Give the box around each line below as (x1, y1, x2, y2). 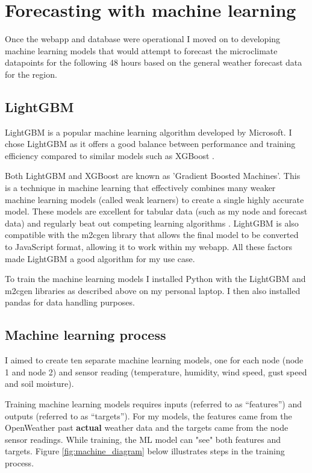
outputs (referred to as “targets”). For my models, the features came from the (5, 409, 292, 422)
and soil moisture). (5, 377, 74, 390)
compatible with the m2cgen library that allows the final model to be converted (5, 228, 299, 241)
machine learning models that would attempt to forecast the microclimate (5, 44, 278, 57)
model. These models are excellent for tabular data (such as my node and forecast (5, 205, 308, 218)
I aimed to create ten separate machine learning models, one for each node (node (5, 354, 304, 366)
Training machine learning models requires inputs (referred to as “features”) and (5, 398, 302, 410)
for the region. (5, 67, 57, 80)
